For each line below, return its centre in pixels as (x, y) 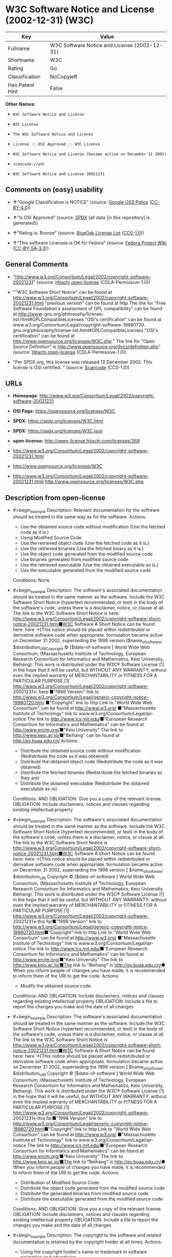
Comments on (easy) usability (54, 190)
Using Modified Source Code (51, 537)
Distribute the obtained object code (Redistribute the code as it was (92, 762)
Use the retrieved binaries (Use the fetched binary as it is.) (82, 548)
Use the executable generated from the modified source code (85, 570)
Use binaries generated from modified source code (74, 559)
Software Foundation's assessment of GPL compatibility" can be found (88, 308)
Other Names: (20, 104)
